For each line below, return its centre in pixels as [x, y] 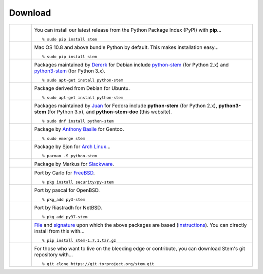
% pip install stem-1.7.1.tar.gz [79, 240]
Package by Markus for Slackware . [74, 164]
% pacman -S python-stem [70, 156]
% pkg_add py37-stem [65, 217]
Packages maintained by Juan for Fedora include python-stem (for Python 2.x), [126, 105]
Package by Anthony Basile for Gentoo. [79, 129]
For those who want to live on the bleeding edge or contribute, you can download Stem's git [140, 248]
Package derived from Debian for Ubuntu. [82, 88]
